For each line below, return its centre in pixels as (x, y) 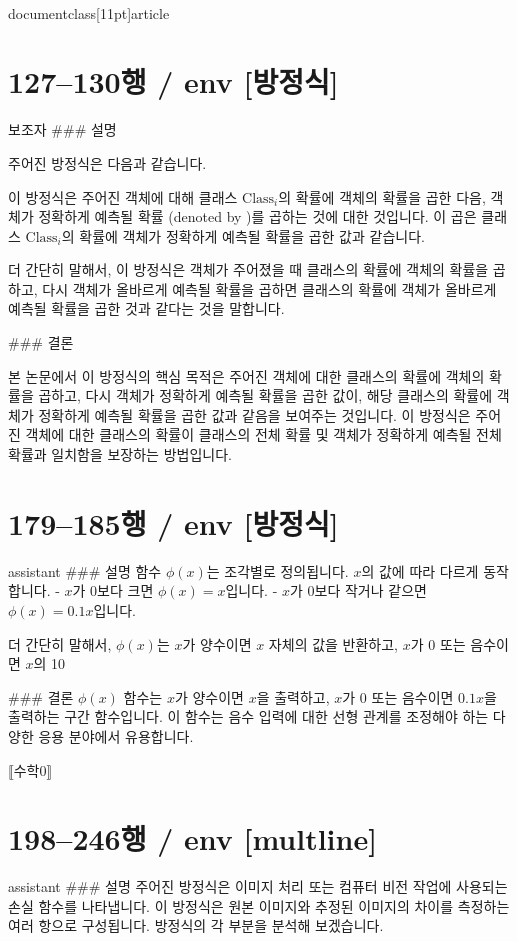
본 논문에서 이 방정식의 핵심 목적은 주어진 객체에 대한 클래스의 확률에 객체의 (246, 375)
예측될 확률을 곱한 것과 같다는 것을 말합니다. (146, 308)
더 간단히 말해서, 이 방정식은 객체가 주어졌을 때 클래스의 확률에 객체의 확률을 (248, 269)
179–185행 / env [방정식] (173, 522)
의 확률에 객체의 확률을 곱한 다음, (382, 196)
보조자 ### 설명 (62, 129)
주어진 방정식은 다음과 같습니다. (107, 162)
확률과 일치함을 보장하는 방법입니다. (120, 454)
